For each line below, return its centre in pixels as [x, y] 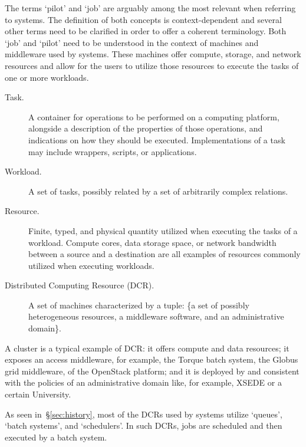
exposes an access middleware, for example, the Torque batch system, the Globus [152, 359]
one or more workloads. [47, 77]
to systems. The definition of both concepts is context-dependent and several [143, 19]
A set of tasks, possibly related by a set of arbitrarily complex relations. [158, 191]
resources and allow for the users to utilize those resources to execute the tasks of [152, 65]
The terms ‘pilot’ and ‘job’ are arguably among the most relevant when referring [150, 8]
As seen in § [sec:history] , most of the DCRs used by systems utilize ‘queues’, [144, 414]
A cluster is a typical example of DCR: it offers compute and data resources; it [147, 348]
